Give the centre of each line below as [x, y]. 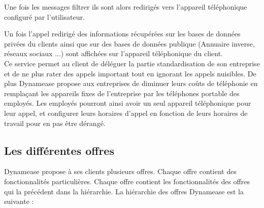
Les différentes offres [59, 150]
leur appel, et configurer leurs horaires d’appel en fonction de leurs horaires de [126, 113]
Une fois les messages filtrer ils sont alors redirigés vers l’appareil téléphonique [126, 7]
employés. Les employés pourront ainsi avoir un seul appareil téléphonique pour [128, 103]
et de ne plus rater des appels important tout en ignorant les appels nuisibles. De [130, 73]
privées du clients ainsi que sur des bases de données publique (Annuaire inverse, [129, 43]
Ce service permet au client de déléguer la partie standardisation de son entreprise [132, 63]
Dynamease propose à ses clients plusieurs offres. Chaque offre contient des [120, 171]
